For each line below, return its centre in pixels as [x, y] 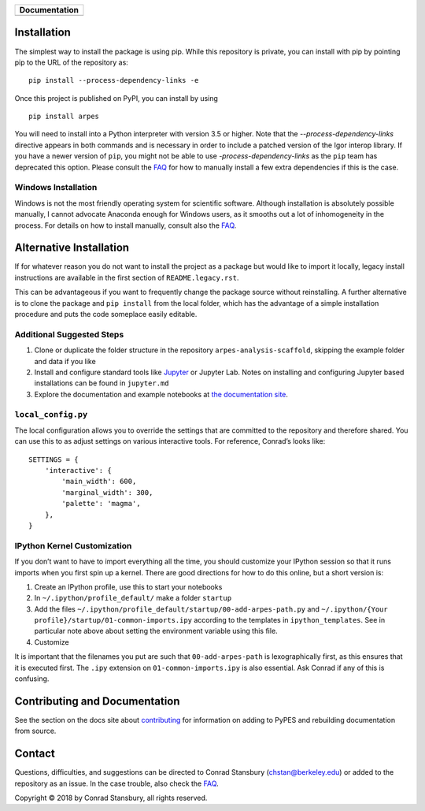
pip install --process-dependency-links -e [114, 80]
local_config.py [51, 414]
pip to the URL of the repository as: [72, 62]
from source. [35, 731]
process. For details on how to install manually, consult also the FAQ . [126, 225]
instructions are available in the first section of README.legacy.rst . [127, 277]
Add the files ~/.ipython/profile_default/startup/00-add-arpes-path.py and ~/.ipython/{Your [211, 609]
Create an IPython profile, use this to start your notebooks [128, 586]
